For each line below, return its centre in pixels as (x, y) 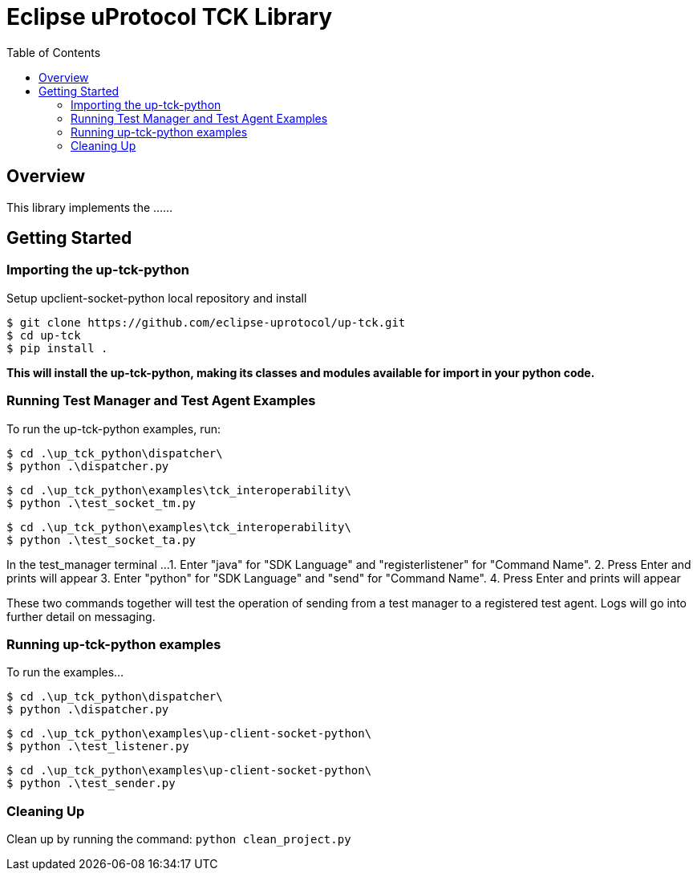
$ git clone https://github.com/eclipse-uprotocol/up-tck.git (206, 322)
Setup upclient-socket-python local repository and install (157, 298)
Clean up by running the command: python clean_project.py (179, 839)
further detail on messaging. (81, 616)
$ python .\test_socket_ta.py (101, 540)
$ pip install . (57, 348)
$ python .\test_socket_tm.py (101, 503)
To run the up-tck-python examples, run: (113, 428)
